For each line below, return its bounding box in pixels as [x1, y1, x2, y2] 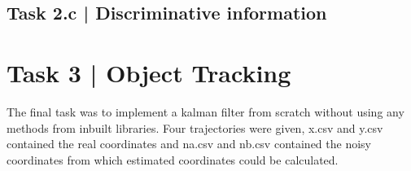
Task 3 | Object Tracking [7, 55, 291, 89]
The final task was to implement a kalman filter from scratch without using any [7, 103, 404, 120]
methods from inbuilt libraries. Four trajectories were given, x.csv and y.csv [7, 119, 383, 136]
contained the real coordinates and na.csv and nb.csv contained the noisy [7, 135, 372, 152]
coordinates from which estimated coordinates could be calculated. [7, 151, 339, 168]
